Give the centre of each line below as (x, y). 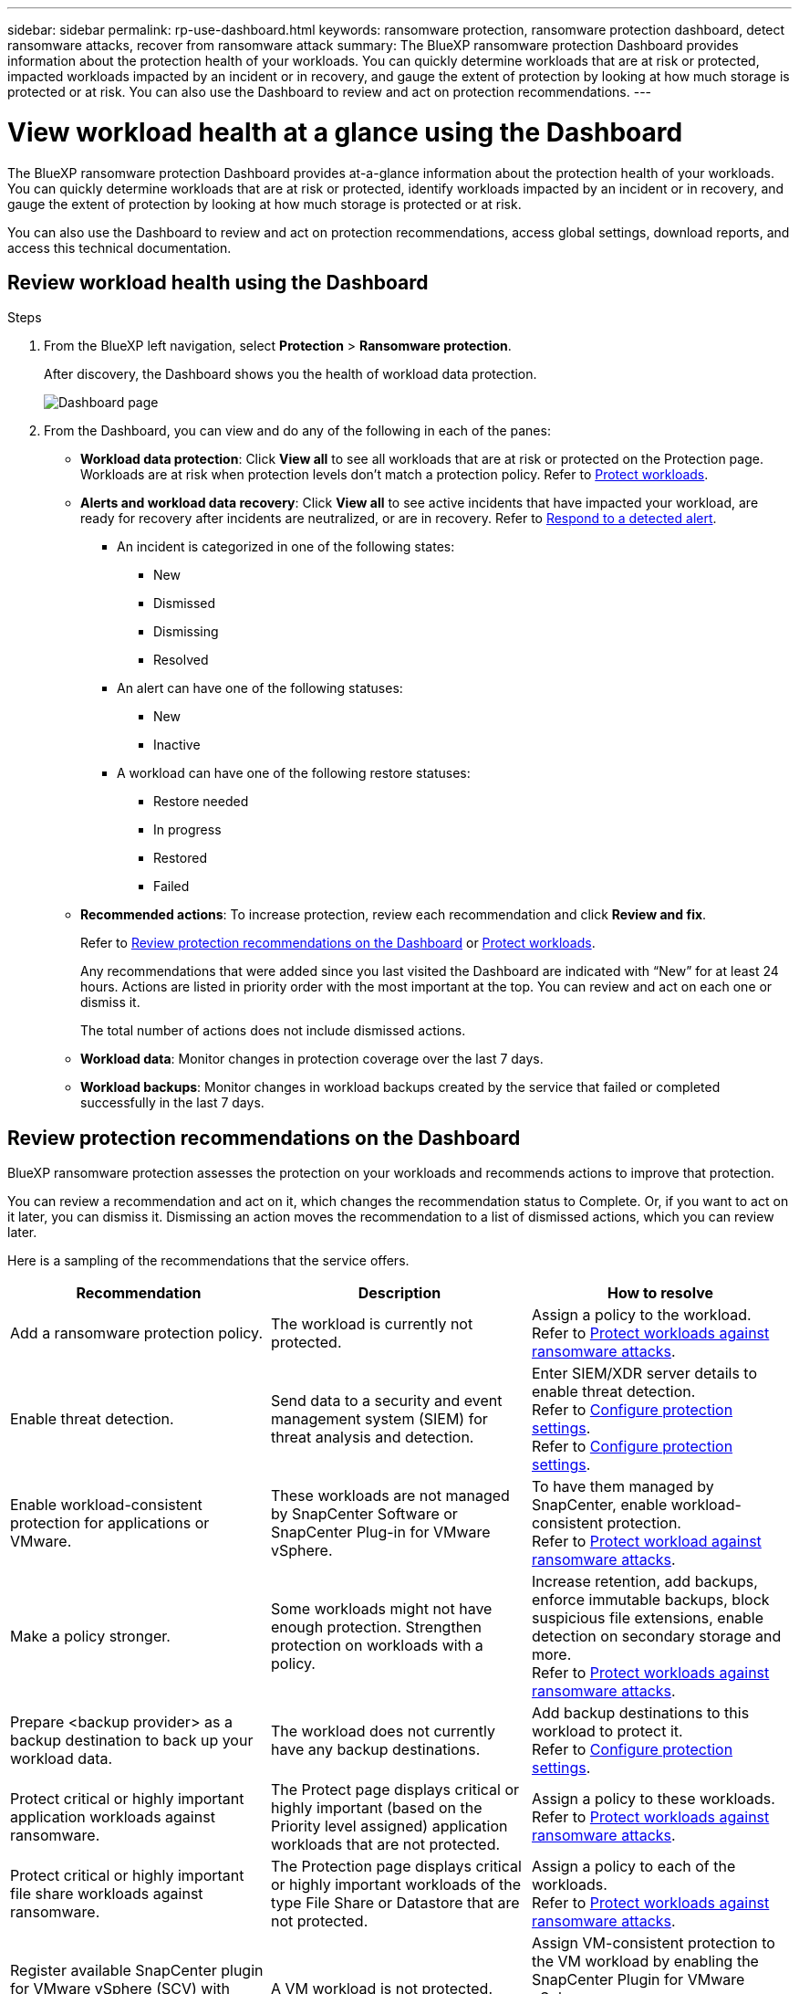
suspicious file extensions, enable (648, 1618)
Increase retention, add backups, (644, 1582)
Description (399, 1293)
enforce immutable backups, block (650, 1600)
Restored (180, 858)
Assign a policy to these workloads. (653, 1799)
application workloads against (113, 1817)
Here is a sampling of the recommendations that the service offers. (208, 1261)
